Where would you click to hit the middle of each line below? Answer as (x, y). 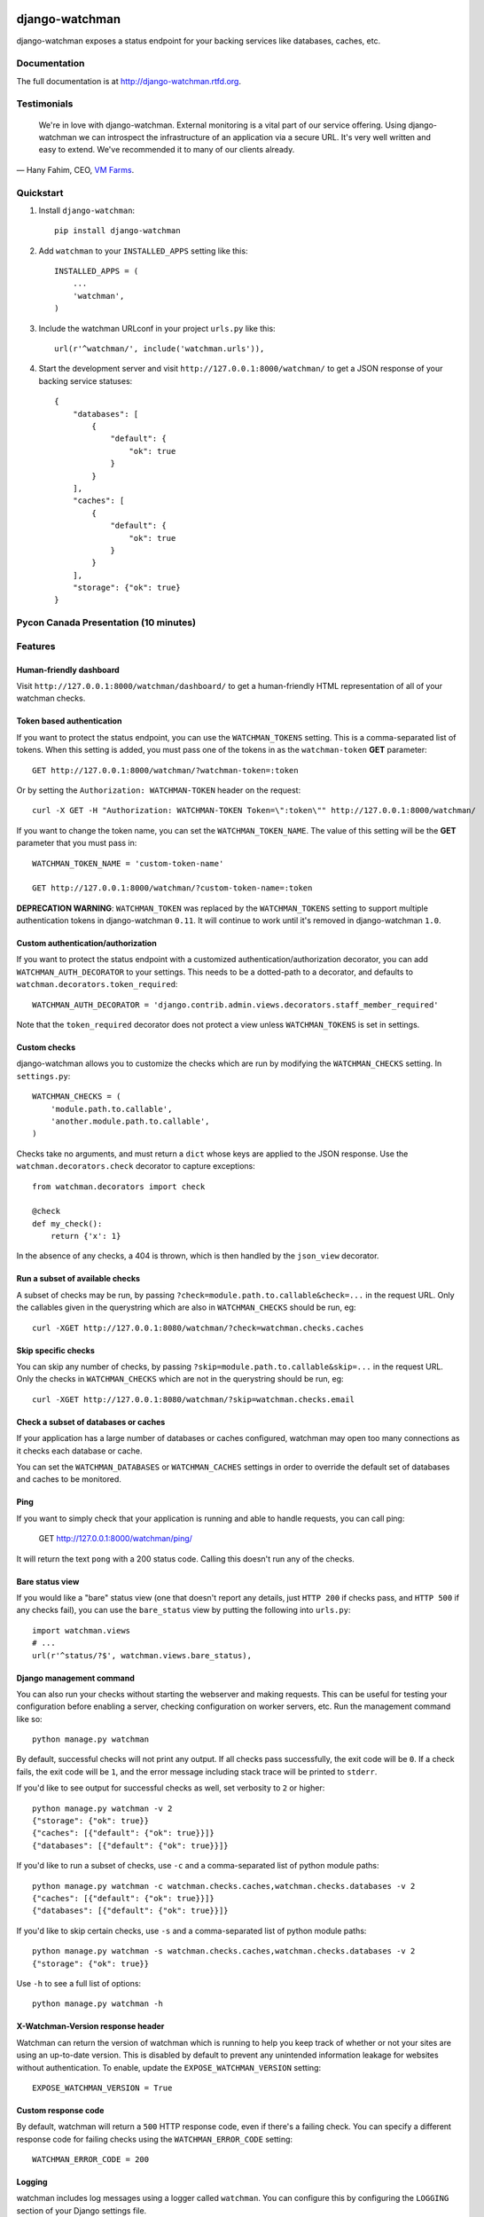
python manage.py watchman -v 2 (102, 1808)
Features (36, 646)
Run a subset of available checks (78, 1279)
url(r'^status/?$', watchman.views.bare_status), (142, 1655)
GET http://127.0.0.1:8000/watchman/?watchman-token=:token (165, 770)
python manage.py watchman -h (98, 2004)
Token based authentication (69, 721)
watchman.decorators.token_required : (97, 984)
